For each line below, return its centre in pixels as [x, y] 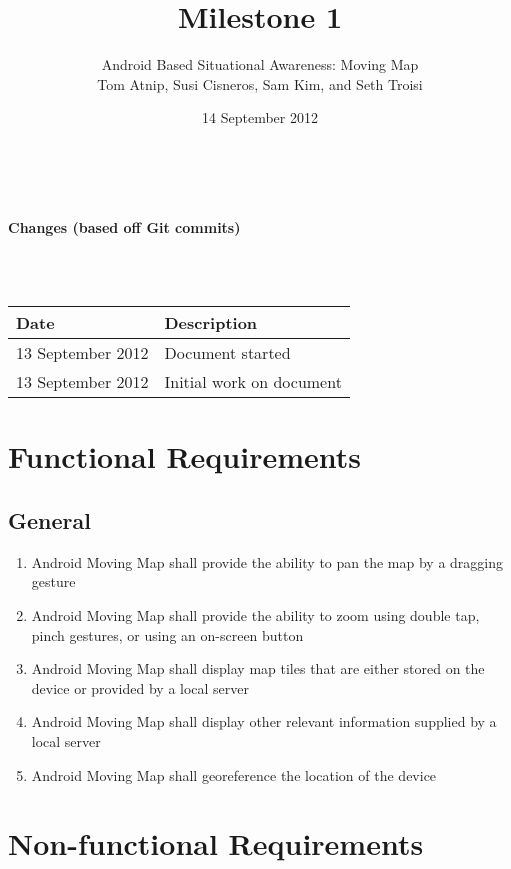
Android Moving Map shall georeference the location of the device [234, 774]
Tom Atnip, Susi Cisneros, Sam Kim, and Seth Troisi [260, 83]
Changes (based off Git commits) [124, 226]
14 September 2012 [260, 117]
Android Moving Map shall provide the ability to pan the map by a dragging [267, 561]
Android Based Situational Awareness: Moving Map [260, 64]
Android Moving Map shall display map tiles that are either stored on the [258, 668]
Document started [227, 353]
